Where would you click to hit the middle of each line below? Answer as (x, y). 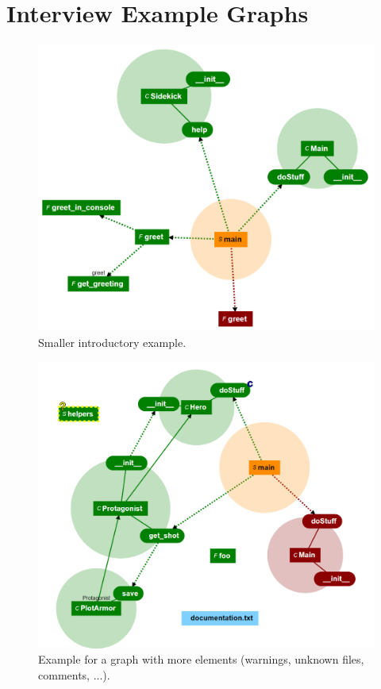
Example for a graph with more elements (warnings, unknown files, (201, 659)
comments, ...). (74, 674)
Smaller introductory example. (112, 342)
